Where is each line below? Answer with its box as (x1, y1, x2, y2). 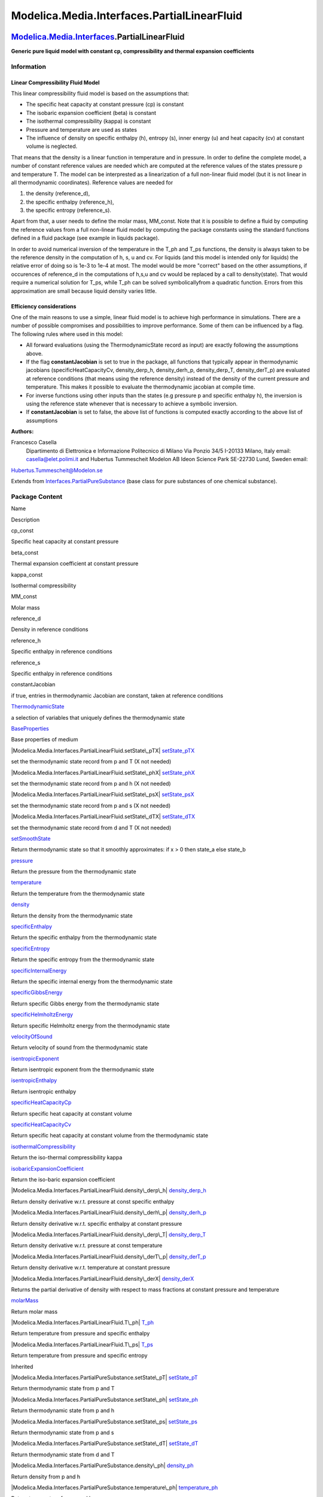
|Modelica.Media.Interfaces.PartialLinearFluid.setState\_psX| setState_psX (11, 791, 194, 798)
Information (11, 62, 46, 71)
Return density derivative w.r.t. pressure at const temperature (11, 1242, 163, 1249)
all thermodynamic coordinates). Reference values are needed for (11, 178, 173, 186)
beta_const (11, 549, 39, 556)
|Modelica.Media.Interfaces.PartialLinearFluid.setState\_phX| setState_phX (11, 769, 196, 776)
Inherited (11, 1363, 33, 1370)
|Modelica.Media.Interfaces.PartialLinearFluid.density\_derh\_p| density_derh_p (11, 1209, 206, 1216)
